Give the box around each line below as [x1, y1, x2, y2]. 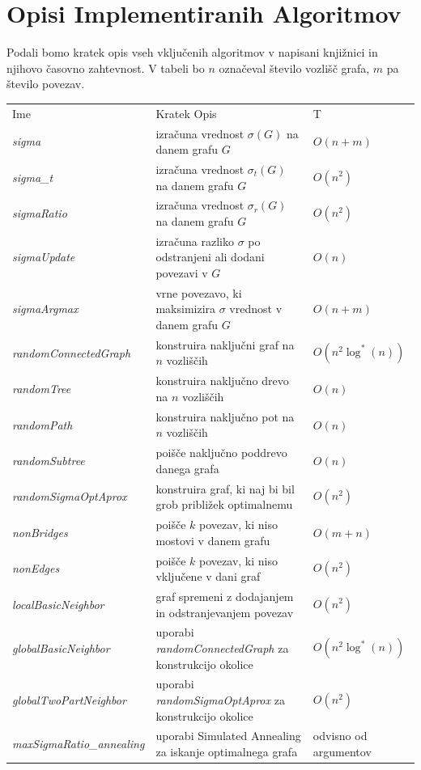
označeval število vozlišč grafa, [219, 59, 370, 76]
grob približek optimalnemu [155, 496, 293, 513]
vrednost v [229, 300, 283, 317]
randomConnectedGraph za [155, 639, 289, 656]
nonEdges [12, 560, 60, 577]
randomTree [12, 380, 71, 397]
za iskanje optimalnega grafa [155, 743, 298, 760]
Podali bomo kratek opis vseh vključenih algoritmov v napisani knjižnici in [6, 44, 378, 61]
